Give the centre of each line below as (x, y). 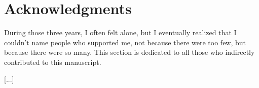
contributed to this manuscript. (53, 62)
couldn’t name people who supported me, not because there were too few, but (125, 42)
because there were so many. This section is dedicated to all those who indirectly (129, 52)
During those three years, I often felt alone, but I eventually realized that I (120, 32)
